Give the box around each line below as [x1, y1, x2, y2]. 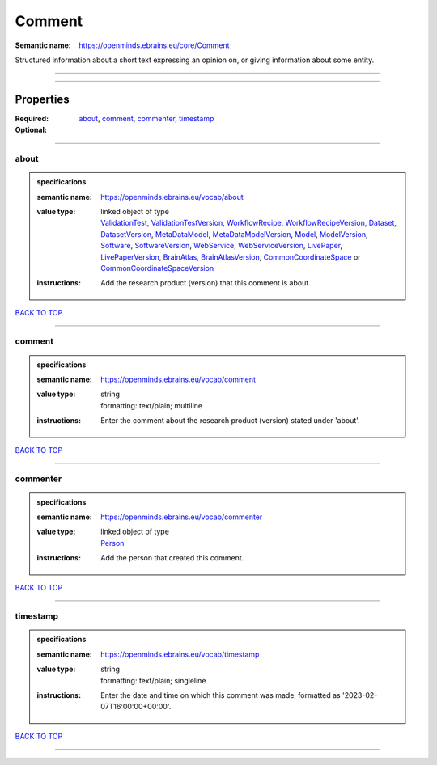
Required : [15, 113, 49, 123]
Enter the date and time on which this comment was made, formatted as [100, 691, 342, 700]
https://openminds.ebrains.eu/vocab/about [100, 192, 244, 201]
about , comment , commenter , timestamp [78, 113, 214, 123]
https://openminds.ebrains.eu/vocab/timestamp [100, 649, 260, 659]
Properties [15, 92, 70, 106]
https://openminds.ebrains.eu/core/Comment [78, 40, 230, 50]
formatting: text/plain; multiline [100, 400, 202, 410]
